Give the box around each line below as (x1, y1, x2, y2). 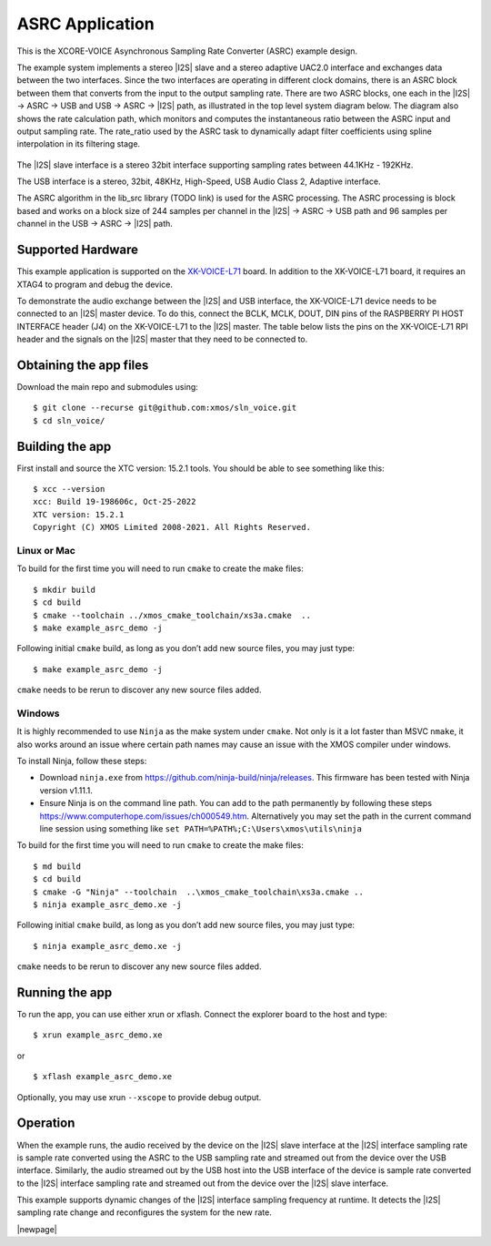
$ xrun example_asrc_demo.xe (33, 1030, 163, 1040)
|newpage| (16, 1223, 58, 1234)
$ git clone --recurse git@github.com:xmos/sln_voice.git (33, 403, 297, 414)
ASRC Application (16, 14, 155, 34)
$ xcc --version (33, 484, 105, 495)
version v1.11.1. (39, 784, 93, 796)
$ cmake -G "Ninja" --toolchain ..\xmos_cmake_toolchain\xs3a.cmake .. (33, 886, 364, 897)
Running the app (16, 985, 113, 1000)
